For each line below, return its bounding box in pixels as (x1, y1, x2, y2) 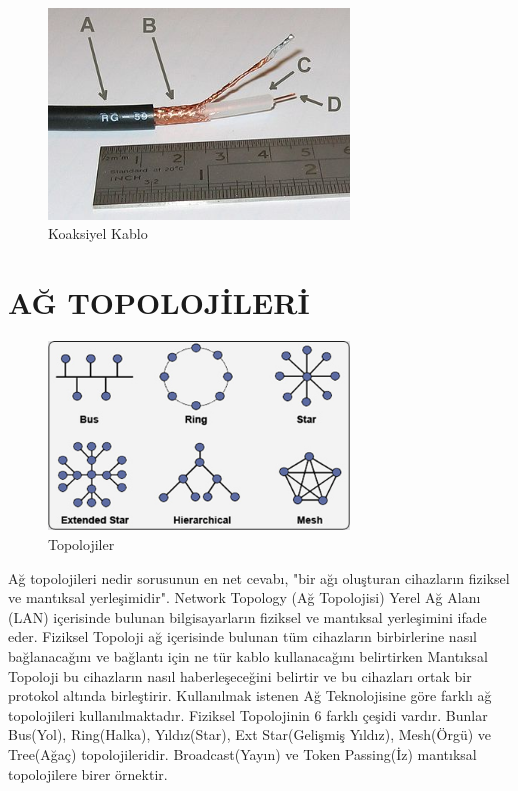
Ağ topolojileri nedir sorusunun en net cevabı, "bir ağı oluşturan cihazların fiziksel (8, 567, 510, 588)
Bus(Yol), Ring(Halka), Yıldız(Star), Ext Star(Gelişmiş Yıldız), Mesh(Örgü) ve (8, 724, 492, 745)
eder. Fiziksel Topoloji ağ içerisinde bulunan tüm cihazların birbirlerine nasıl (8, 626, 477, 647)
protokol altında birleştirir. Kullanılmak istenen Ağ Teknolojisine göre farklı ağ (8, 685, 492, 706)
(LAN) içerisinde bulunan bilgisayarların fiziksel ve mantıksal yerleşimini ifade (8, 606, 487, 627)
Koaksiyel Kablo (48, 223, 148, 244)
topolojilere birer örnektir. (8, 763, 168, 784)
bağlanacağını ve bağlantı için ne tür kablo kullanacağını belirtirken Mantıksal (8, 646, 488, 667)
